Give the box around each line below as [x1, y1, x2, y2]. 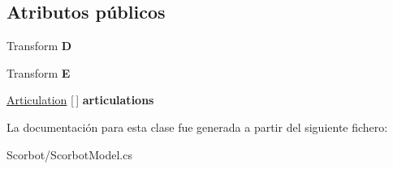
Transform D [6, 37, 72, 54]
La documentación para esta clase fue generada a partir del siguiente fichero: [6, 118, 388, 135]
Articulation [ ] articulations [6, 91, 154, 108]
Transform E [6, 64, 71, 81]
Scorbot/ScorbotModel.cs [6, 146, 132, 163]
